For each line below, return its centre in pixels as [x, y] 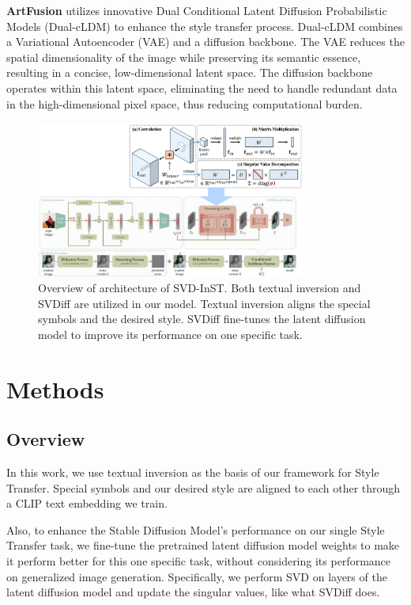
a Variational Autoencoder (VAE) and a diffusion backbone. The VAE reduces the [205, 42]
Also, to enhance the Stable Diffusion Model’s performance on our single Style [196, 529]
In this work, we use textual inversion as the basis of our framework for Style [193, 472]
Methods [55, 388]
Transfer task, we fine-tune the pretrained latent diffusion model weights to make [203, 545]
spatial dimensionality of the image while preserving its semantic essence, [184, 57]
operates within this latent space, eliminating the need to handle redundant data [202, 88]
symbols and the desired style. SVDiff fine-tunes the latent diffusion [202, 319]
